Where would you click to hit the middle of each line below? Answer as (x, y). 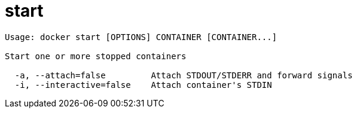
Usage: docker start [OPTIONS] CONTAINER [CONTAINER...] (141, 37)
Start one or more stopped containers (96, 56)
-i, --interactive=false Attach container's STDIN (143, 85)
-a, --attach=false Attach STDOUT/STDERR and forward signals (184, 75)
